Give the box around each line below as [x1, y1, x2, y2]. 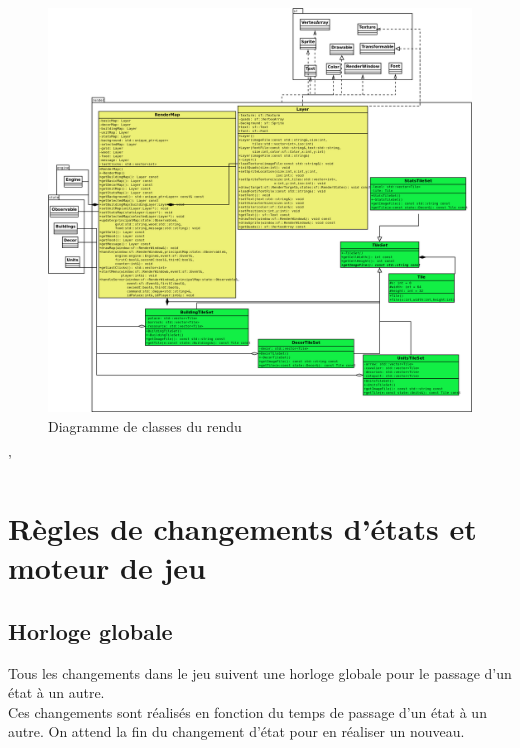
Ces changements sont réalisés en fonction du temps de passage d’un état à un [8, 701, 487, 722]
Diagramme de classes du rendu [48, 415, 242, 436]
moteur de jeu [8, 547, 206, 588]
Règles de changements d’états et [8, 508, 477, 549]
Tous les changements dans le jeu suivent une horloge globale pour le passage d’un [8, 662, 512, 683]
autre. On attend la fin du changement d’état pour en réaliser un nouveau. [8, 721, 465, 742]
